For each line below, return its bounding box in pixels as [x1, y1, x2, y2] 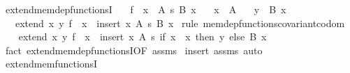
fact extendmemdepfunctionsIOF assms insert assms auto [5, 42, 263, 57]
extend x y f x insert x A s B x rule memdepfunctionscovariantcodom [15, 15, 345, 30]
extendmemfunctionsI [5, 56, 98, 71]
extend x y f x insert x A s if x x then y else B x [18, 29, 267, 44]
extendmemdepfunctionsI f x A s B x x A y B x [5, 2, 286, 16]
